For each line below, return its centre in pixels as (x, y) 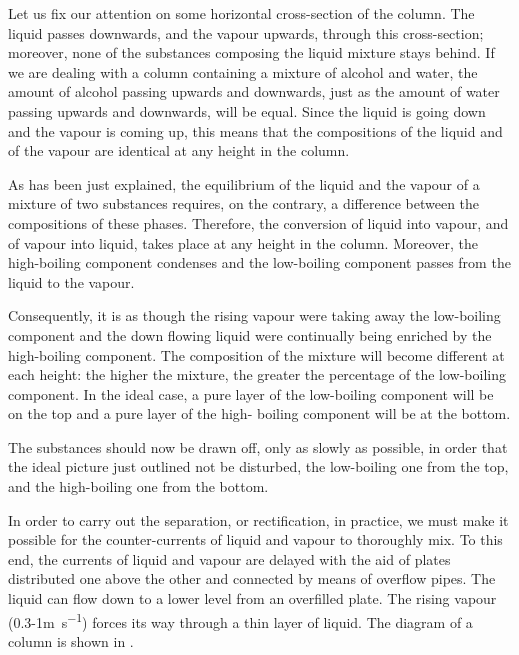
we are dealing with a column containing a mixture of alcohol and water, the (243, 71)
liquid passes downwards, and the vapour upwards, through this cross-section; (246, 32)
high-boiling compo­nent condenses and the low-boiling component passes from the (259, 262)
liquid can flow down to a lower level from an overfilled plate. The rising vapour (252, 598)
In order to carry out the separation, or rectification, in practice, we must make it (258, 519)
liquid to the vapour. (71, 281)
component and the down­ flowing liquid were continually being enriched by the (250, 334)
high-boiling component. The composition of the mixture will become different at (256, 354)
